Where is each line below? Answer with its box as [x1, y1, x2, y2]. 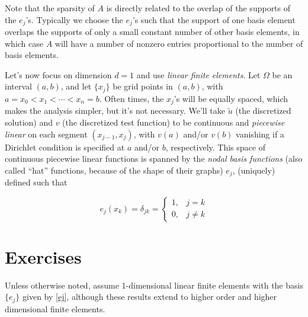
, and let [60, 80, 92, 92]
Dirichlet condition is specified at [5, 140, 125, 153]
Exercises [5, 244, 82, 268]
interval [5, 80, 32, 92]
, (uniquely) [232, 164, 275, 176]
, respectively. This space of [165, 140, 265, 153]
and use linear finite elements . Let [136, 68, 261, 81]
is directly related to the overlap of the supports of [106, 2, 291, 14]
